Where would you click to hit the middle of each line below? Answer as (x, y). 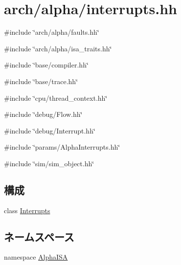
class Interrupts (27, 210)
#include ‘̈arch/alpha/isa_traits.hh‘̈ (58, 48)
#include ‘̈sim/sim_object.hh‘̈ (49, 163)
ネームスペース (39, 236)
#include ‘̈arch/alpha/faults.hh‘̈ (52, 32)
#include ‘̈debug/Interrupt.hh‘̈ (50, 130)
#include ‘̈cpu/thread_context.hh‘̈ (56, 98)
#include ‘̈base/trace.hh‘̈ (41, 81)
